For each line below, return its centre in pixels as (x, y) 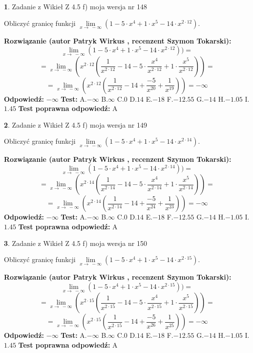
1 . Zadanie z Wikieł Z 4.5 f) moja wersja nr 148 (75, 6)
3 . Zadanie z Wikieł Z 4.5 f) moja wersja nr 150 (75, 243)
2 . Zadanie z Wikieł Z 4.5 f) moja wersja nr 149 (75, 124)
